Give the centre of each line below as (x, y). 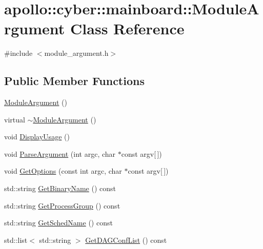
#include (18, 53)
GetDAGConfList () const (126, 240)
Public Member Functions (74, 81)
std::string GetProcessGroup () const (62, 205)
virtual (15, 119)
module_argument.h (76, 53)
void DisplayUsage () (37, 137)
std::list (16, 240)
